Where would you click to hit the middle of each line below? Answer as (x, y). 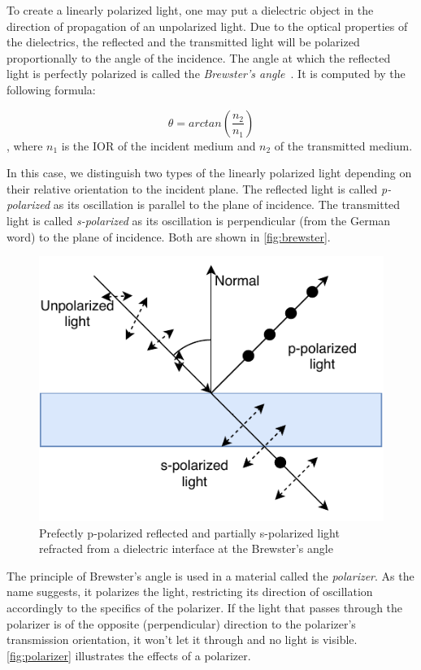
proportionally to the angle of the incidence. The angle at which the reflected (199, 57)
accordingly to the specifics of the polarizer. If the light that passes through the (205, 607)
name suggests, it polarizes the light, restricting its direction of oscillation (190, 592)
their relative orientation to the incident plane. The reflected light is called (192, 188)
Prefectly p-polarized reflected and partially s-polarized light (189, 532)
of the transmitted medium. (343, 145)
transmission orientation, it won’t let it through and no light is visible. (182, 640)
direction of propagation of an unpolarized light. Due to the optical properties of (207, 26)
